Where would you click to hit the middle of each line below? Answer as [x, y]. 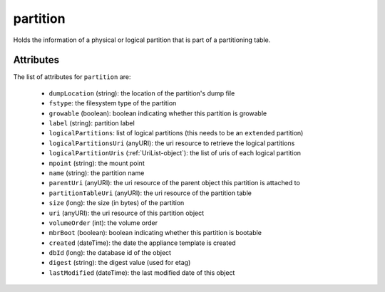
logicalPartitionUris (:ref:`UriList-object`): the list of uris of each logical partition [175, 153]
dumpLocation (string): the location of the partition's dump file [142, 93]
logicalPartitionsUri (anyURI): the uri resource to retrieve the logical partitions [172, 143]
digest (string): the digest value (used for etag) [120, 263]
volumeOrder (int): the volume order [103, 223]
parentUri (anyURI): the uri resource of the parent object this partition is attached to [175, 183]
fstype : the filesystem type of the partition [113, 103]
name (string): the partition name [97, 173]
